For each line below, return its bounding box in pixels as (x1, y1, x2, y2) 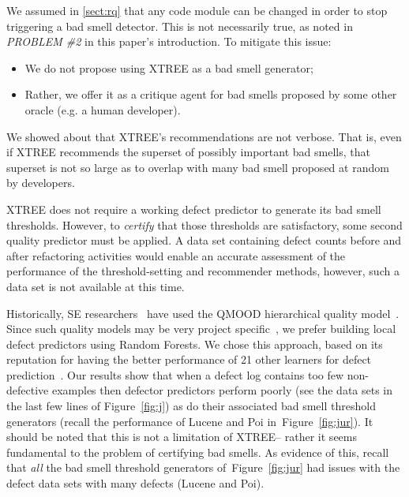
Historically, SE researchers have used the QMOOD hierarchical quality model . (6, 305, 400, 321)
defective (6, 382, 49, 398)
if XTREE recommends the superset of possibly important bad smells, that (6, 144, 370, 160)
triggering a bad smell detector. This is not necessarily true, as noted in (6, 17, 353, 34)
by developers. (6, 174, 75, 191)
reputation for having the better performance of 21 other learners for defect (6, 351, 372, 368)
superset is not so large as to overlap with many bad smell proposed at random (6, 159, 389, 175)
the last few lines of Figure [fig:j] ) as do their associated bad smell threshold (6, 398, 376, 414)
